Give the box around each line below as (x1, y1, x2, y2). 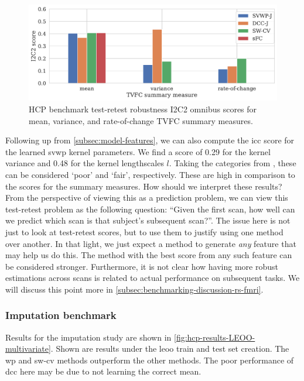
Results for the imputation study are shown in (5, 331, 172, 343)
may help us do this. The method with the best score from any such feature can (5, 249, 292, 261)
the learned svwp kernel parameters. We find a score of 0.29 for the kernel (5, 145, 271, 157)
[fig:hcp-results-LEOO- (173, 331, 255, 343)
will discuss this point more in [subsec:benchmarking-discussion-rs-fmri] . (5, 283, 264, 295)
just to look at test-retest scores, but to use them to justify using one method (5, 225, 283, 238)
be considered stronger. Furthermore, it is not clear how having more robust (5, 260, 278, 272)
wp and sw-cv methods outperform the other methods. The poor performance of (5, 353, 294, 366)
